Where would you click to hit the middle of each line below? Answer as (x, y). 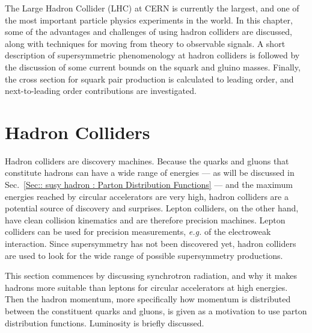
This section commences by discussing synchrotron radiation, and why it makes (151, 275)
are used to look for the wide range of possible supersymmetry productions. (144, 255)
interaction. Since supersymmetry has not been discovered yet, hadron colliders (151, 244)
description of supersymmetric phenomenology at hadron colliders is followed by (152, 55)
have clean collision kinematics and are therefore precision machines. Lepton (145, 219)
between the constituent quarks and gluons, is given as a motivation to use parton (156, 311)
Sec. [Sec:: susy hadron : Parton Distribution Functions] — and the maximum (149, 185)
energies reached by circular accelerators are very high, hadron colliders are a (147, 196)
